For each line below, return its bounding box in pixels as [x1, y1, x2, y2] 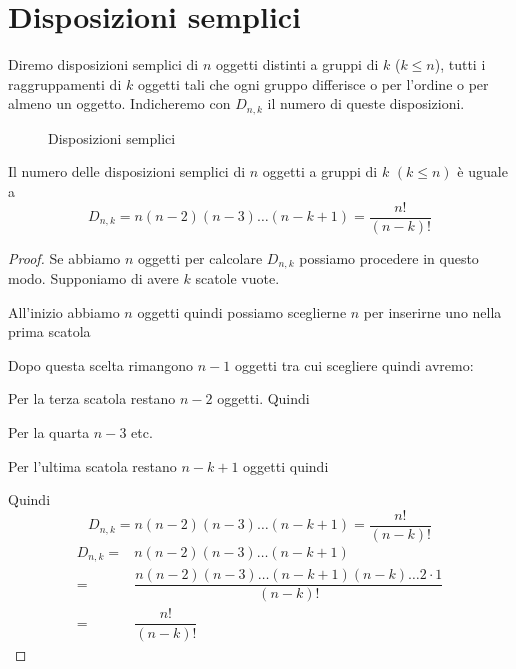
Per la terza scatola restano [8, 388, 176, 409]
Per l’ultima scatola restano [8, 455, 177, 476]
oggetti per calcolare [138, 247, 263, 268]
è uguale [457, 161, 508, 182]
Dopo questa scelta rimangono [8, 354, 194, 375]
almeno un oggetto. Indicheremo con [8, 93, 231, 114]
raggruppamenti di [8, 73, 122, 94]
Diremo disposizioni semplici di [8, 54, 199, 75]
